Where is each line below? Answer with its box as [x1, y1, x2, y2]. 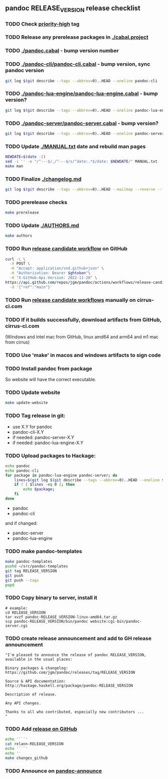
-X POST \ [9, 261, 30, 266]
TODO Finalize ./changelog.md [5, 175, 81, 182]
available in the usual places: [5, 657, 72, 662]
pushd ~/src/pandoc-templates [5, 564, 68, 569]
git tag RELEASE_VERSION [5, 568, 57, 573]
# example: [5, 606, 28, 611]
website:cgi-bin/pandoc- [90, 619, 142, 624]
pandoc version [5, 67, 44, 74]
